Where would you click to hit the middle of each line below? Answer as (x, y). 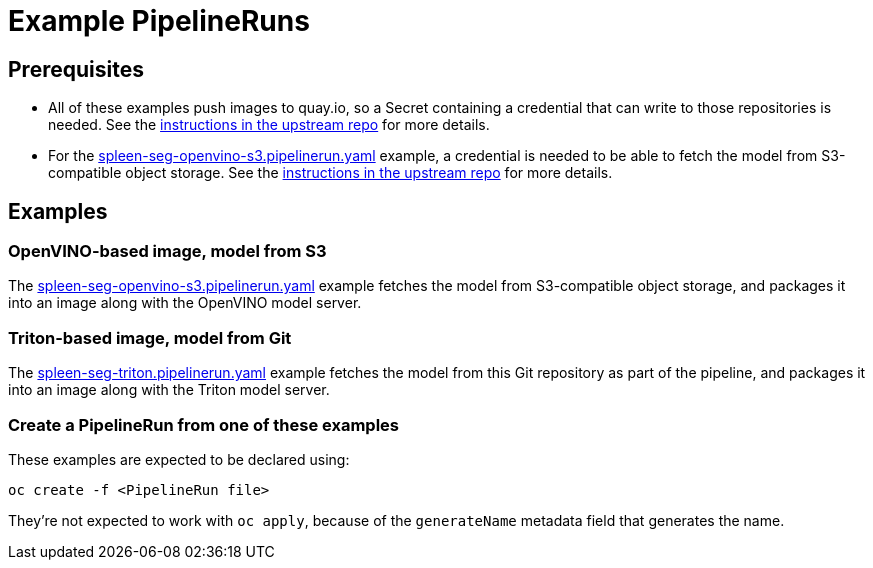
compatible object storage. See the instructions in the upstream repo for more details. (330, 173)
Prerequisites (76, 69)
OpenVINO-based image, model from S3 (167, 251)
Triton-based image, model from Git (150, 337)
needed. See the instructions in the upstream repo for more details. (269, 125)
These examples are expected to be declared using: (179, 459)
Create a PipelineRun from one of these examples (204, 424)
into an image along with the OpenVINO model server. (185, 303)
